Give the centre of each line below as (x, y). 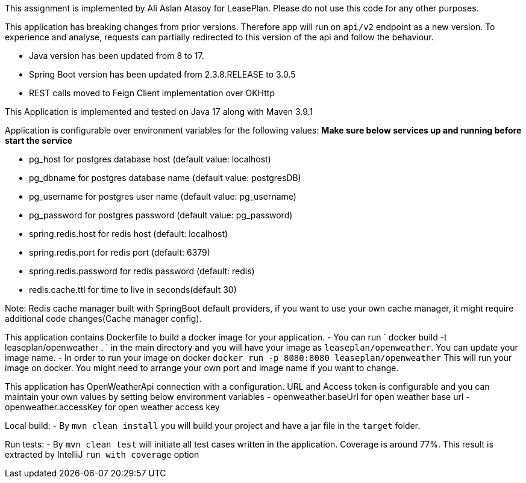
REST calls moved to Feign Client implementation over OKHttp (152, 93)
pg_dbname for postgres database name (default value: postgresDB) (165, 178)
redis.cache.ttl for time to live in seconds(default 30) (133, 290)
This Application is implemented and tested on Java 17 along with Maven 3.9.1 (159, 112)
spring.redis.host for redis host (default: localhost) (129, 234)
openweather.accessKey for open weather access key (112, 407)
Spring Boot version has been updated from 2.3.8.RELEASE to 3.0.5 (162, 74)
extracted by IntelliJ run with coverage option (102, 454)
